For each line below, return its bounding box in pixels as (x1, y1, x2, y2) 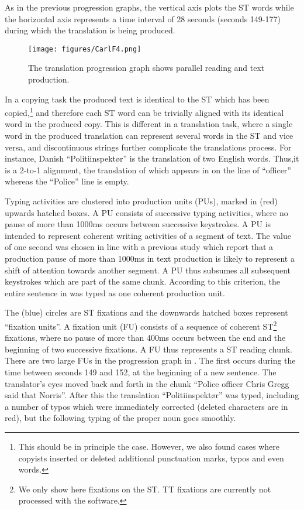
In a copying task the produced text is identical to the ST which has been (5, 93, 270, 105)
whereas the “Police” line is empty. (5, 175, 129, 187)
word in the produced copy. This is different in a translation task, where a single (5, 118, 293, 130)
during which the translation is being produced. (5, 24, 175, 36)
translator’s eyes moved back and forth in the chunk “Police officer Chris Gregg (5, 377, 289, 389)
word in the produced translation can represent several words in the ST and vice (5, 129, 293, 142)
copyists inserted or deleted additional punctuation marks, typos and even (18, 451, 284, 464)
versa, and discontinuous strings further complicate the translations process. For (5, 141, 292, 153)
